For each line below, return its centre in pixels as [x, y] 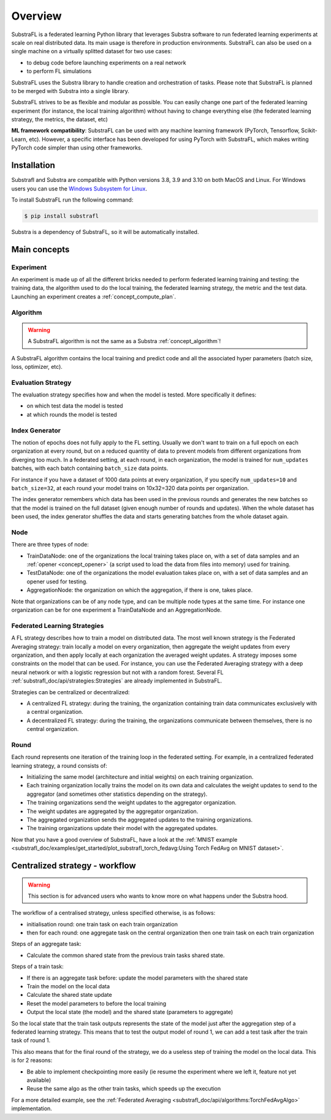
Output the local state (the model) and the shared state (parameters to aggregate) [130, 1012]
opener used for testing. [57, 581]
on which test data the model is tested [75, 406]
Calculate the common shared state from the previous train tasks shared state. [126, 955]
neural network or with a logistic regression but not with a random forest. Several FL [117, 672]
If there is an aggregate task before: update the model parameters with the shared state [137, 978]
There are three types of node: [50, 545]
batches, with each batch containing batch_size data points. [90, 468]
